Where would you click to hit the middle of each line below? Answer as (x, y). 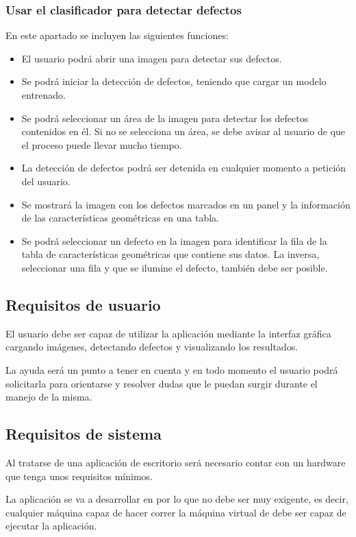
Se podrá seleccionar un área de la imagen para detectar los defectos (165, 118)
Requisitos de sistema (84, 434)
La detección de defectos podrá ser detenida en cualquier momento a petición (184, 168)
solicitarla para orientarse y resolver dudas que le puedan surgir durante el (162, 383)
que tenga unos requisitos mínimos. (79, 476)
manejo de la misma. (49, 397)
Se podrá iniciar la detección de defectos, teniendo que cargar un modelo (174, 81)
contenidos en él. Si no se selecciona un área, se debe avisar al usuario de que (183, 131)
